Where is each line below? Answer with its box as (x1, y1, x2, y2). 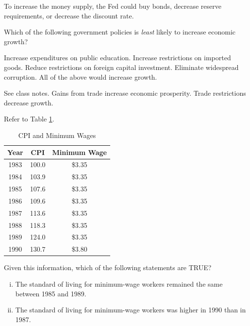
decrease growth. (4, 97, 53, 107)
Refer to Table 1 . (4, 114, 54, 124)
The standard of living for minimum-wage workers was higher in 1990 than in (15, 305, 246, 315)
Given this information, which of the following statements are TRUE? (4, 262, 212, 273)
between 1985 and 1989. (15, 288, 86, 298)
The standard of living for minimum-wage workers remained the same (15, 278, 223, 289)
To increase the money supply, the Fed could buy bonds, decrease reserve (4, 1, 221, 11)
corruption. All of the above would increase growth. (4, 71, 157, 82)
